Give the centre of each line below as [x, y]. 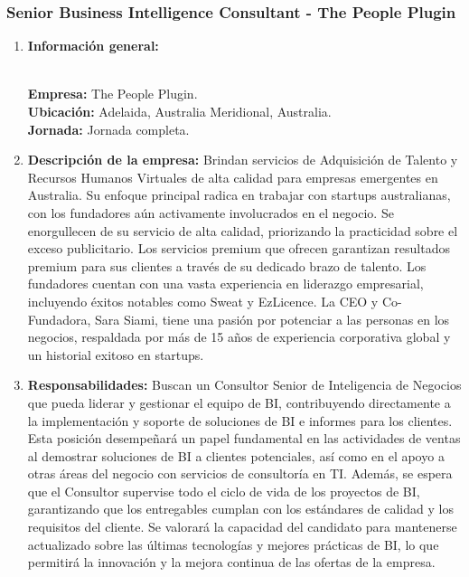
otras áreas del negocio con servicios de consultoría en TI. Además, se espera [240, 473]
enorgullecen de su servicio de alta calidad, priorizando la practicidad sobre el [243, 230]
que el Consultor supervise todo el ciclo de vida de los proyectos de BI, [224, 491]
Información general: [93, 46]
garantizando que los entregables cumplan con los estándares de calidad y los [240, 509]
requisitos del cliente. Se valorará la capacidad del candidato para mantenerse [242, 527]
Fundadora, [59, 319]
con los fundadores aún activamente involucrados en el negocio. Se [211, 212]
